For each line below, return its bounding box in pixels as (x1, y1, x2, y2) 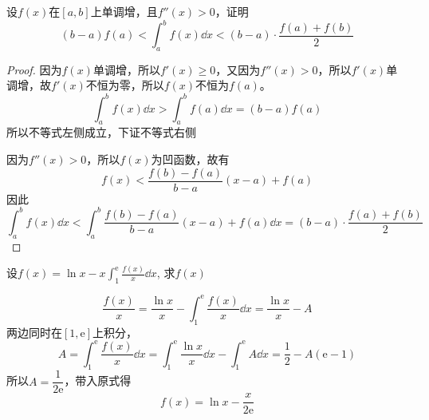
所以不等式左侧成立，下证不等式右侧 (6, 124, 196, 141)
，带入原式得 (64, 372, 132, 389)
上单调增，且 (90, 3, 158, 19)
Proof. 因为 (6, 61, 62, 77)
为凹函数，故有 (151, 150, 230, 167)
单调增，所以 (92, 61, 160, 77)
